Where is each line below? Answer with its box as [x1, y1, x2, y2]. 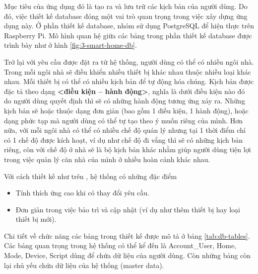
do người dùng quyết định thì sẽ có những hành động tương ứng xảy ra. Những [4, 95, 245, 106]
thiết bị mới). [15, 214, 57, 224]
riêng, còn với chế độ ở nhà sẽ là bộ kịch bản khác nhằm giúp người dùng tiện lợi [4, 144, 251, 155]
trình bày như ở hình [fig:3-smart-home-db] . [4, 40, 137, 50]
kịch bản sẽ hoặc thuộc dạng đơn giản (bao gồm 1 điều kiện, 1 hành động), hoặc [4, 105, 249, 115]
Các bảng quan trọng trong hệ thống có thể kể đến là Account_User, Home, [4, 240, 237, 251]
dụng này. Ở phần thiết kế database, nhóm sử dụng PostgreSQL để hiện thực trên [4, 20, 254, 31]
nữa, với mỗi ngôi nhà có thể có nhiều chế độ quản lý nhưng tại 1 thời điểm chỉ [4, 125, 246, 135]
